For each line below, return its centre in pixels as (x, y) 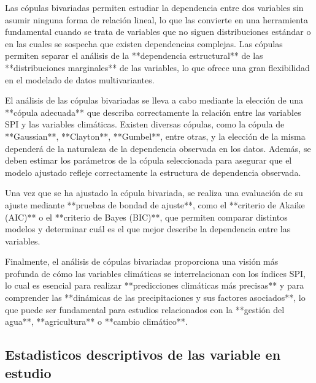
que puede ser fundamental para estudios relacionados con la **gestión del (145, 309)
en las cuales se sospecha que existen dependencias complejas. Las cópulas (144, 43)
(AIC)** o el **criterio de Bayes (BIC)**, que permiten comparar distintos (146, 217)
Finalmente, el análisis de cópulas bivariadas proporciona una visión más (142, 261)
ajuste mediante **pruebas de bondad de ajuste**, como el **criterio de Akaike (155, 204)
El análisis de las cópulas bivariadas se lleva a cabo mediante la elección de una (154, 100)
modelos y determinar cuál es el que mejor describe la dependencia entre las (148, 229)
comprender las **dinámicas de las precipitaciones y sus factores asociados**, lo (155, 298)
